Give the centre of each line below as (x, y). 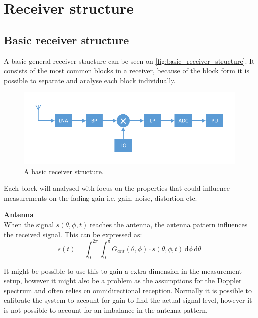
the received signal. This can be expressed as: (73, 234)
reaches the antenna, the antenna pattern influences (169, 225)
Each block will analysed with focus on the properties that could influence (117, 188)
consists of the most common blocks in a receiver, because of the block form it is (127, 71)
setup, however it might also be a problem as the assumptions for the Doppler (123, 280)
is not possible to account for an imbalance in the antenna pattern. (106, 309)
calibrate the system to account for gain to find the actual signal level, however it (128, 300)
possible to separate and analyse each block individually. (90, 80)
